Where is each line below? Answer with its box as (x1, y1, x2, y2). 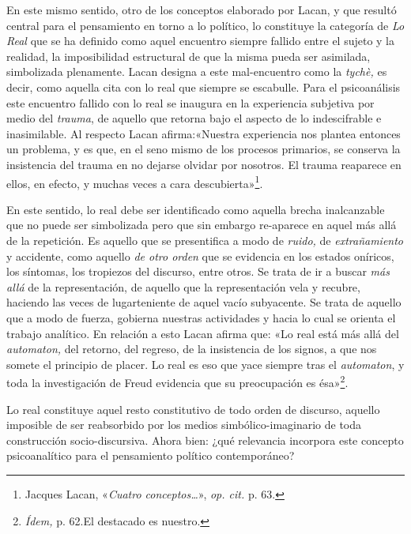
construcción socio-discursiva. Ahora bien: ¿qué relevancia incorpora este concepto (6, 431, 404, 448)
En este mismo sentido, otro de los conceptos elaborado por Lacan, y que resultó (6, 2, 397, 17)
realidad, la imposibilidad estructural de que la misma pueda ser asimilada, (6, 47, 371, 64)
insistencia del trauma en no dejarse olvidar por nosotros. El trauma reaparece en (6, 156, 402, 172)
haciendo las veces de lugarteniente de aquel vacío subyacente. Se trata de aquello (6, 294, 402, 310)
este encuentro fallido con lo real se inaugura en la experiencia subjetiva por (6, 94, 375, 111)
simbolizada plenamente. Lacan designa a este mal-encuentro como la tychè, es (6, 63, 387, 80)
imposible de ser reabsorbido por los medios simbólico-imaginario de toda (6, 416, 362, 433)
